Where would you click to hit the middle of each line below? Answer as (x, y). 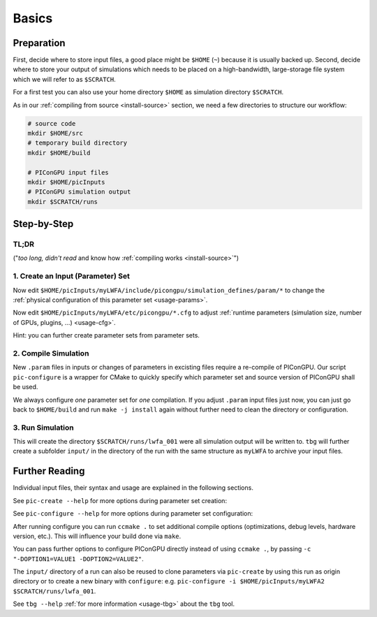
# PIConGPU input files (68, 172)
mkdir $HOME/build (59, 153)
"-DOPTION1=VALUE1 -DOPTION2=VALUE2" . (79, 558)
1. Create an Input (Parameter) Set (72, 276)
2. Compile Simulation (51, 353)
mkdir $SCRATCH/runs (62, 202)
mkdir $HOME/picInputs (66, 182)
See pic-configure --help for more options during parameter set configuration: (133, 514)
